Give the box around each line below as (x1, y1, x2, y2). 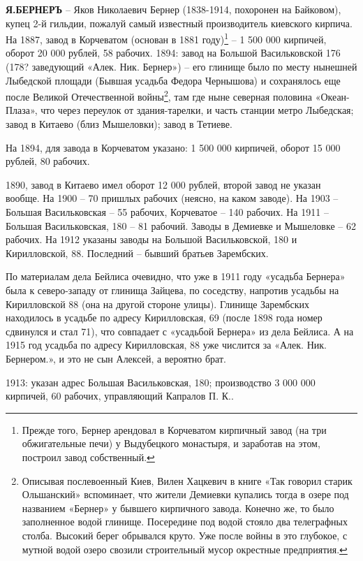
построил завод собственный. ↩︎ (22, 449, 155, 464)
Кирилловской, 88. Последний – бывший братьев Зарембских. (6, 245, 269, 260)
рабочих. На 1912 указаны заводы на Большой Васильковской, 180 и (6, 232, 297, 247)
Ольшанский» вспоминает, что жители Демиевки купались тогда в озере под (22, 487, 349, 502)
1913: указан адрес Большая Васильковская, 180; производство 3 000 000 (6, 374, 316, 389)
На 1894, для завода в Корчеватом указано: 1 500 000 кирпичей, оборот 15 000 (6, 140, 341, 154)
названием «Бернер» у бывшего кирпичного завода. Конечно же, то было (22, 500, 334, 515)
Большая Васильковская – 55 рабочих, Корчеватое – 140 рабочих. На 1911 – (6, 205, 329, 219)
